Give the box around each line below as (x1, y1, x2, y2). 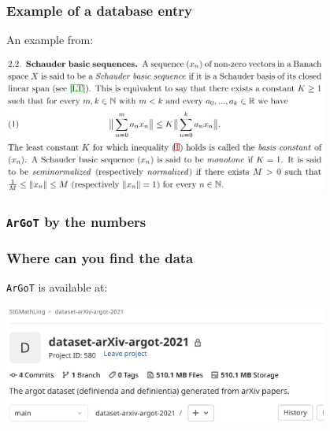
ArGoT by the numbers (6, 211, 146, 231)
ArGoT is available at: (6, 279, 108, 295)
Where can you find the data (6, 248, 194, 268)
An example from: (6, 32, 94, 48)
